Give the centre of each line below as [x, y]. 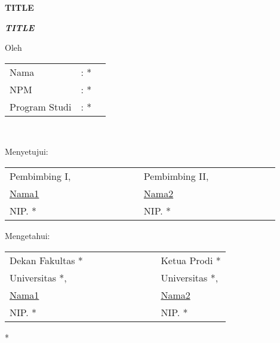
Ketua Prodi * [191, 260]
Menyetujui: [27, 151]
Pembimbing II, [176, 176]
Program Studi [41, 106]
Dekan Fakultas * [46, 260]
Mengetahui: [27, 235]
